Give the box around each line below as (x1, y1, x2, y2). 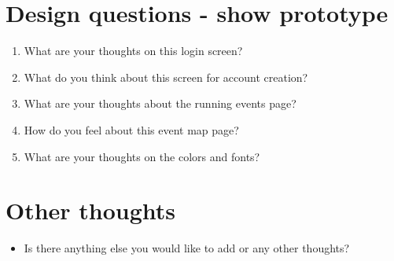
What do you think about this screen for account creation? (24, 68, 308, 85)
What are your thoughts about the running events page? (24, 95, 296, 112)
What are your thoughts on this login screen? (24, 42, 243, 59)
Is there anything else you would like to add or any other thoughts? (24, 240, 350, 256)
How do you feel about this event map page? (24, 121, 239, 138)
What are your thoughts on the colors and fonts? (24, 148, 260, 164)
